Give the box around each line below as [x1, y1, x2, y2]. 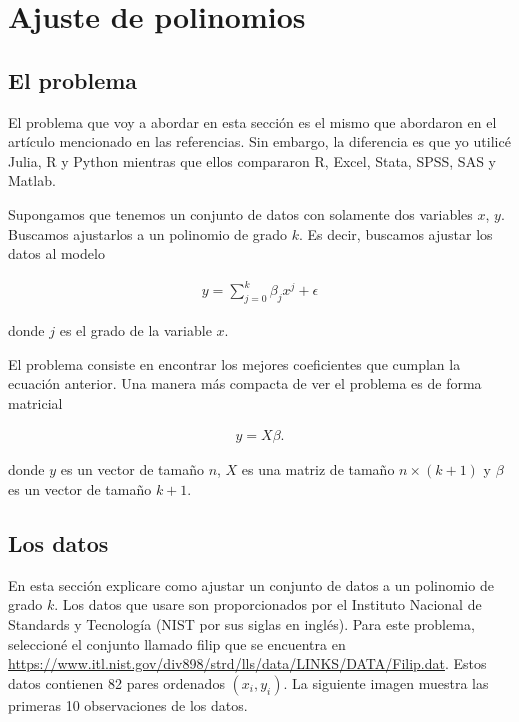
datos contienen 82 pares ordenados [8, 672, 225, 693]
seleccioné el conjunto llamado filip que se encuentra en [8, 633, 346, 654]
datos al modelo [8, 243, 105, 264]
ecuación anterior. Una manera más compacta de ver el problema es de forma [8, 373, 482, 394]
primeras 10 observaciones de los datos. [8, 694, 248, 715]
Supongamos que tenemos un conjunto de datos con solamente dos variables [8, 203, 473, 224]
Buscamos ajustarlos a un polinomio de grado [8, 223, 288, 244]
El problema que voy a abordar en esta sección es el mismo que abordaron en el [8, 111, 497, 132]
